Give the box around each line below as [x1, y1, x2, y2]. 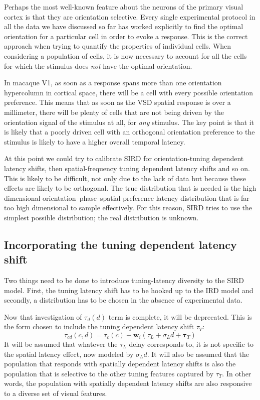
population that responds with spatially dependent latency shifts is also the [4, 358, 236, 369]
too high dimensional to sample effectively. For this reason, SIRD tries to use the [4, 202, 252, 213]
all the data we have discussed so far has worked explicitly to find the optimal [4, 21, 243, 32]
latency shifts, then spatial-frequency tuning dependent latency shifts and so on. [4, 163, 250, 173]
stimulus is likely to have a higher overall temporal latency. [4, 136, 185, 147]
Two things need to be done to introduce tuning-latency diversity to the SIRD [4, 275, 244, 286]
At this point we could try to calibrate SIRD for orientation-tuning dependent [4, 153, 244, 164]
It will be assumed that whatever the [4, 339, 118, 349]
